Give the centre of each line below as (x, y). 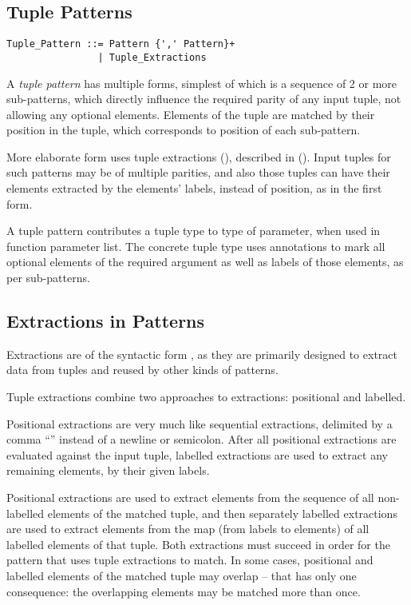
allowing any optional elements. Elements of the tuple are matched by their (191, 114)
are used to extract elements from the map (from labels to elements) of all (188, 529)
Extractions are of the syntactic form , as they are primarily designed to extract (202, 354)
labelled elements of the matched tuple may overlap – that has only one (182, 575)
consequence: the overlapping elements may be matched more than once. (184, 591)
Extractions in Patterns (106, 321)
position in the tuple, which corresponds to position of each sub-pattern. (184, 130)
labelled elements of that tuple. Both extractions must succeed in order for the (198, 544)
